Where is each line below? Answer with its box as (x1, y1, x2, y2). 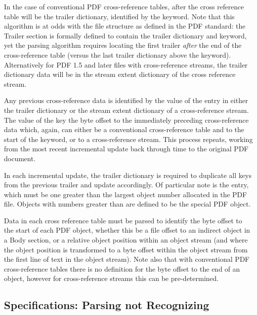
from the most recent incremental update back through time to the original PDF (4, 143, 249, 154)
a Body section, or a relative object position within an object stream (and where (4, 235, 248, 245)
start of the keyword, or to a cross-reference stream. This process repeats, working (4, 134, 253, 144)
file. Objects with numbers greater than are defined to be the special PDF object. (4, 199, 251, 209)
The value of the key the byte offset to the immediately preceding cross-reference (4, 114, 249, 125)
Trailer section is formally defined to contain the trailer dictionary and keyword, (4, 30, 247, 40)
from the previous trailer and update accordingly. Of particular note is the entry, (4, 179, 249, 190)
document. (4, 153, 36, 163)
